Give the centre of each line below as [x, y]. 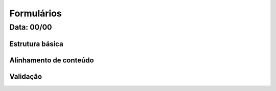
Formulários [36, 13]
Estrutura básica [36, 44]
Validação [26, 76]
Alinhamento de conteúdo [52, 60]
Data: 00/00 [31, 27]
